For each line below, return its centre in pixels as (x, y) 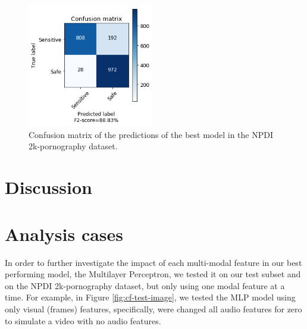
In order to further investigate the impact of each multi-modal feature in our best (153, 262)
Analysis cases (64, 234)
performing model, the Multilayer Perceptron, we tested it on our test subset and (153, 274)
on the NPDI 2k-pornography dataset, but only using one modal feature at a (145, 285)
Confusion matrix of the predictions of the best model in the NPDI (151, 134)
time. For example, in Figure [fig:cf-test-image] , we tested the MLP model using (150, 297)
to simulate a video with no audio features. (83, 320)
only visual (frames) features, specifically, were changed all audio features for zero (153, 308)
